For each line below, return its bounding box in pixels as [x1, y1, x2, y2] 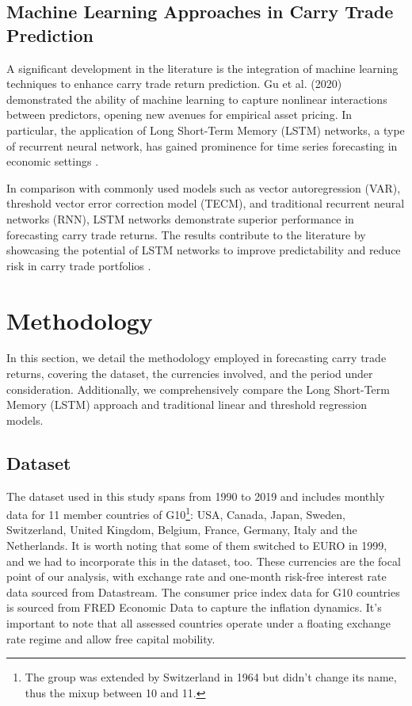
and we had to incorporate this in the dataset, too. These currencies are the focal [6, 552, 401, 569]
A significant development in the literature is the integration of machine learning [6, 59, 399, 76]
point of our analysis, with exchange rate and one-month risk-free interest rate [6, 568, 387, 585]
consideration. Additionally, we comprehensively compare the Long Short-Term [6, 380, 390, 397]
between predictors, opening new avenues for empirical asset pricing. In [6, 106, 353, 123]
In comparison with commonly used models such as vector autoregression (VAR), [6, 179, 401, 196]
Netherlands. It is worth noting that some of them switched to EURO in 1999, [6, 537, 387, 554]
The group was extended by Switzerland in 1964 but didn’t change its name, [25, 669, 397, 685]
